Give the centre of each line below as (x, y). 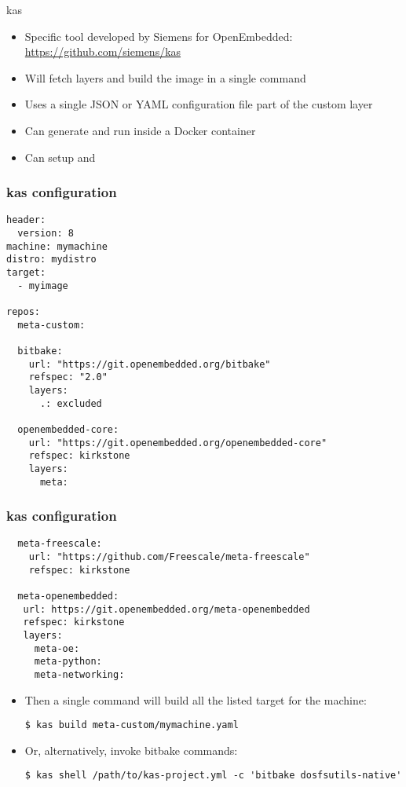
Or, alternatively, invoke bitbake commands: (131, 750)
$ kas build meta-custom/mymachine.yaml (132, 725)
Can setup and (60, 157)
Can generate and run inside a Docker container (140, 130)
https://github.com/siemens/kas (103, 51)
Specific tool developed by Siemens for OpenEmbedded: (159, 36)
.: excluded (71, 403)
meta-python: (68, 662)
